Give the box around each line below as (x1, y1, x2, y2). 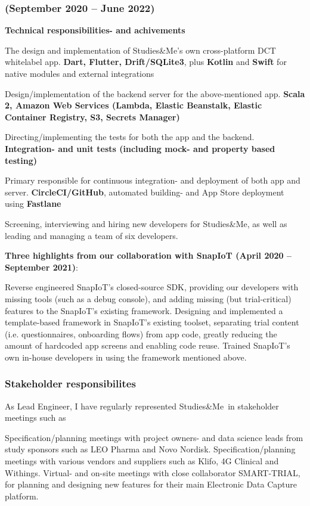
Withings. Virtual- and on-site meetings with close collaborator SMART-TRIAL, (5, 466, 300, 479)
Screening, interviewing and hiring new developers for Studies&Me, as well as (5, 217, 287, 229)
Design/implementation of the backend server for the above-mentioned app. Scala (5, 87, 305, 100)
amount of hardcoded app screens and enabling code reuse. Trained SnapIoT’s (5, 339, 290, 352)
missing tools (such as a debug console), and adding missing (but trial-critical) (5, 292, 292, 305)
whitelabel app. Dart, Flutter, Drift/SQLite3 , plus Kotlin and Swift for (5, 55, 287, 68)
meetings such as (5, 411, 66, 424)
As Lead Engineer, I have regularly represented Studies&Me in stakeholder (5, 399, 279, 412)
